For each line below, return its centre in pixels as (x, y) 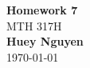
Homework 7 (42, 10)
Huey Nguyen (45, 41)
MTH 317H (34, 25)
